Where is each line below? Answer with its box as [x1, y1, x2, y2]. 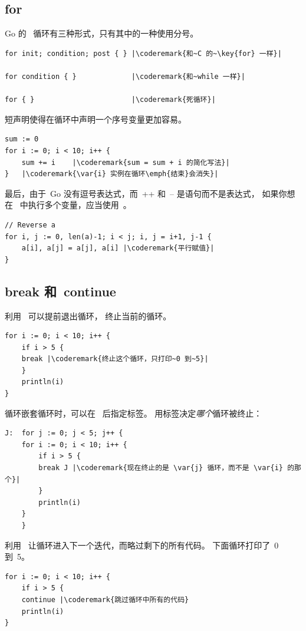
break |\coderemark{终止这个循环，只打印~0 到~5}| [21, 355, 209, 364]
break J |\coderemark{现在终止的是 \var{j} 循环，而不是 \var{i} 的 [38, 464, 295, 473]
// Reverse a [5, 220, 55, 229]
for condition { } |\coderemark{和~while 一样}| [5, 72, 245, 81]
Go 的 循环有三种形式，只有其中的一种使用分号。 [5, 27, 199, 39]
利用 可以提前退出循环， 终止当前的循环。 [5, 309, 172, 322]
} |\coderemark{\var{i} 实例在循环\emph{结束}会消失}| [5, 170, 219, 179]
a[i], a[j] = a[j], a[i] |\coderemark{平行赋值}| [21, 244, 215, 253]
